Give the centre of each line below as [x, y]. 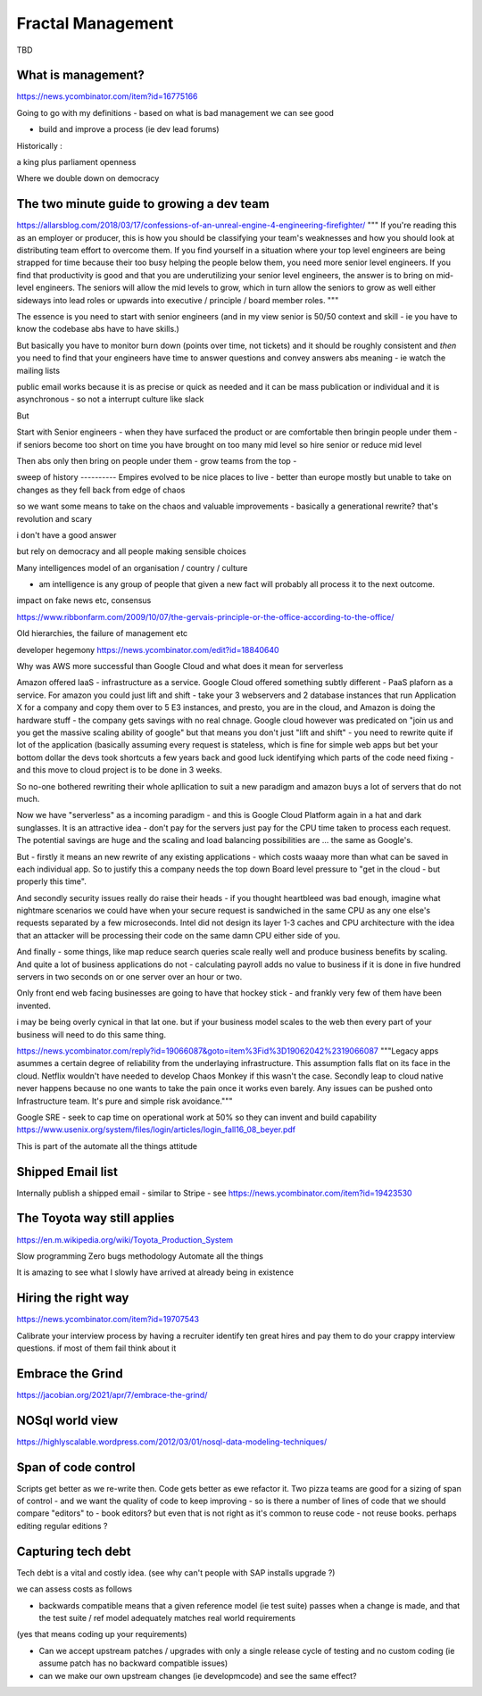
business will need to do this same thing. [91, 1034]
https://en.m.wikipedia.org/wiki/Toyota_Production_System [125, 1239]
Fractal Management [95, 23]
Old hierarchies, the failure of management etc [102, 633]
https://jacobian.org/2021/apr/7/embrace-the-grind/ [112, 1394]
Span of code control [76, 1467]
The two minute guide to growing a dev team [143, 204]
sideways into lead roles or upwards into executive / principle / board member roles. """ [178, 300]
